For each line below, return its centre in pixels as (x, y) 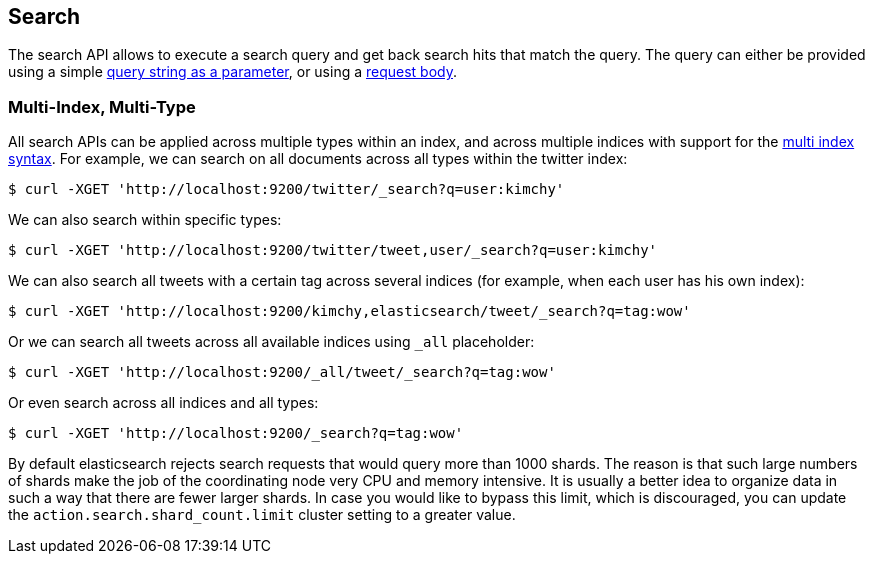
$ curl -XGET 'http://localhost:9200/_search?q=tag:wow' (236, 433)
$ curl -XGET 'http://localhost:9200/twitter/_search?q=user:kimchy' (286, 189)
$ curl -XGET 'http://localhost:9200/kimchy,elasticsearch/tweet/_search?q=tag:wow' (349, 311)
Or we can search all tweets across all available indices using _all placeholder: (271, 342)
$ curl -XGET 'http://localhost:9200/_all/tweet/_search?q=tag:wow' (282, 372)
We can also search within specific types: (145, 220)
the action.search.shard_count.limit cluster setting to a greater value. (262, 515)
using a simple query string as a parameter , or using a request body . (233, 72)
